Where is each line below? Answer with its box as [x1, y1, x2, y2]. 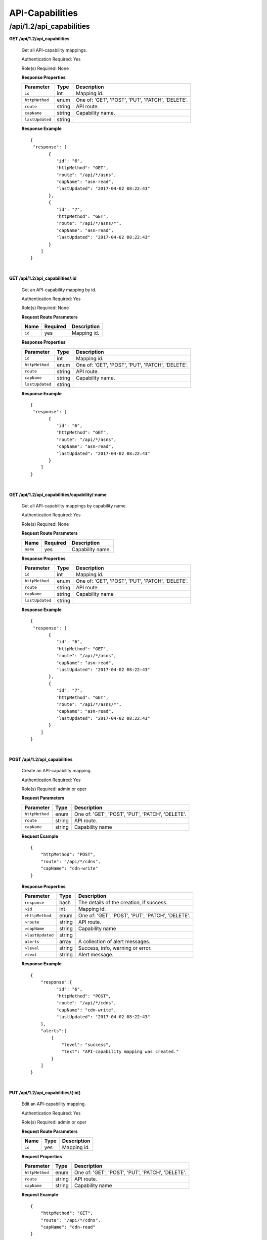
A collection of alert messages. [78, 938, 151, 945]
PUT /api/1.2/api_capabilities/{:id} [9, 1090, 81, 1096]
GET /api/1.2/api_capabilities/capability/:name [9, 492, 107, 497]
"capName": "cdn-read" [40, 1224, 96, 1230]
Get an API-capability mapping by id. [21, 287, 96, 293]
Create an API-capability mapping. [21, 768, 92, 774]
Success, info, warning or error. [78, 945, 152, 952]
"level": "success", [61, 1042, 111, 1048]
